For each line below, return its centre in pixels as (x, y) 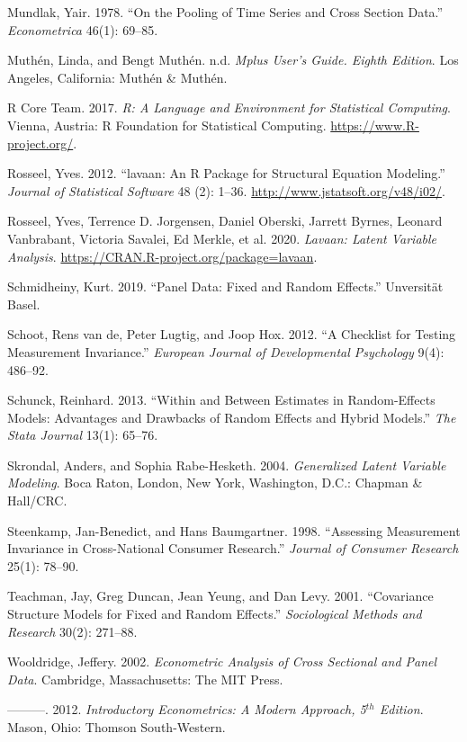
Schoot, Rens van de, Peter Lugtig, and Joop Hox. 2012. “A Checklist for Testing (232, 334)
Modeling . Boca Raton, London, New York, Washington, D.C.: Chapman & (215, 483)
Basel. (24, 304)
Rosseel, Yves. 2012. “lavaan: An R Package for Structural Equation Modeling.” (226, 173)
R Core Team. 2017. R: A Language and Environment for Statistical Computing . (229, 107)
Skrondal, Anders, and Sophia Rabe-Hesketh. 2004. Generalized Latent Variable (227, 465)
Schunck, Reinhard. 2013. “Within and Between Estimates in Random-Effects (221, 400)
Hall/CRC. (37, 501)
